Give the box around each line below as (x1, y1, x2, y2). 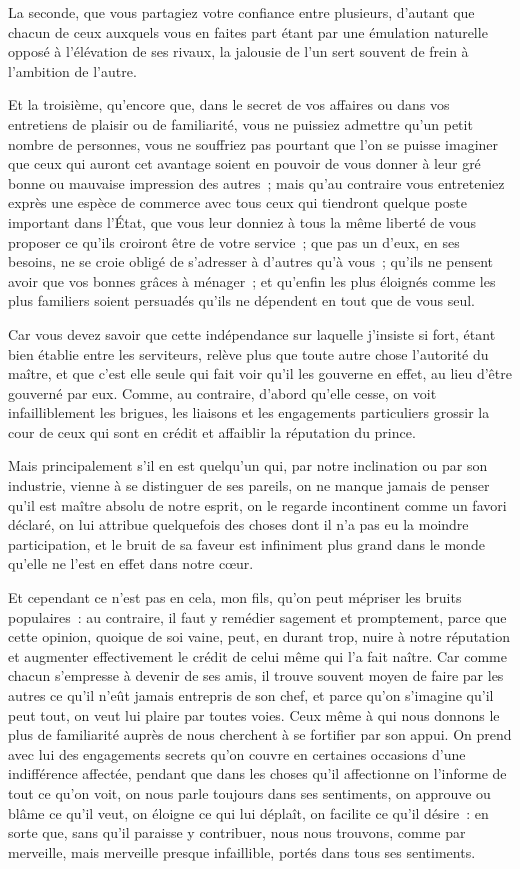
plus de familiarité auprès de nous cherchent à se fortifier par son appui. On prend (8, 724, 512, 745)
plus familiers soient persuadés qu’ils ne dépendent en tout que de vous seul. (8, 290, 475, 311)
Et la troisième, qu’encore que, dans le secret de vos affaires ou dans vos (8, 94, 450, 115)
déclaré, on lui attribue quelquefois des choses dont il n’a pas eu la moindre (8, 514, 469, 535)
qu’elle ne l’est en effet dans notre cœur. (8, 553, 254, 574)
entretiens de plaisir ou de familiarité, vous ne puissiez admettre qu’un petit (8, 113, 473, 134)
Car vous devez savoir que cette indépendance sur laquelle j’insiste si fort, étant (8, 323, 496, 344)
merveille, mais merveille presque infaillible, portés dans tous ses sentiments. (8, 841, 476, 862)
